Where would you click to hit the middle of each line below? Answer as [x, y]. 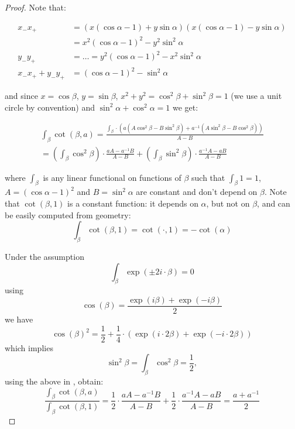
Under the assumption [44, 256]
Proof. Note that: [35, 7]
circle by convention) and [50, 107]
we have [19, 319]
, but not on [228, 203]
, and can [274, 203]
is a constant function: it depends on [133, 203]
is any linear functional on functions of [112, 177]
